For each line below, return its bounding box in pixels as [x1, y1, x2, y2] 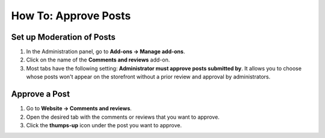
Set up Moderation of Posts [11, 32, 116, 42]
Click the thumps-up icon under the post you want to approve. [26, 121, 182, 129]
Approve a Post [11, 89, 70, 99]
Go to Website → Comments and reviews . [26, 105, 132, 112]
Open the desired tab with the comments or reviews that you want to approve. [26, 113, 220, 121]
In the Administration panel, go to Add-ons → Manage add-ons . [26, 48, 185, 55]
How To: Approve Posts [11, 9, 131, 22]
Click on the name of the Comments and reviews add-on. [26, 56, 170, 63]
